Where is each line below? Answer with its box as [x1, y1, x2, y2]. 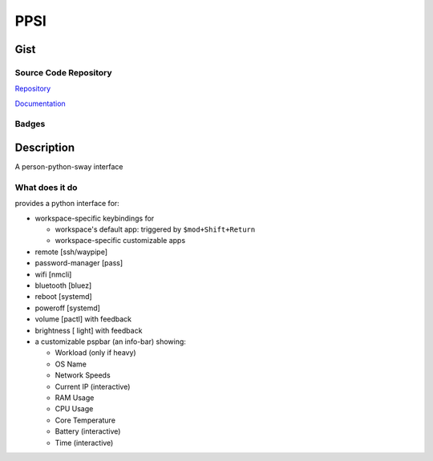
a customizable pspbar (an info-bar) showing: [34, 337, 186, 346]
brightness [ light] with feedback [34, 326, 143, 335]
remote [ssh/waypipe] [34, 247, 108, 257]
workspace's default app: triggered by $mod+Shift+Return [55, 224, 256, 234]
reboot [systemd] [34, 292, 92, 301]
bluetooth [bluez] [34, 281, 92, 290]
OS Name [55, 359, 87, 369]
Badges [14, 119, 46, 130]
